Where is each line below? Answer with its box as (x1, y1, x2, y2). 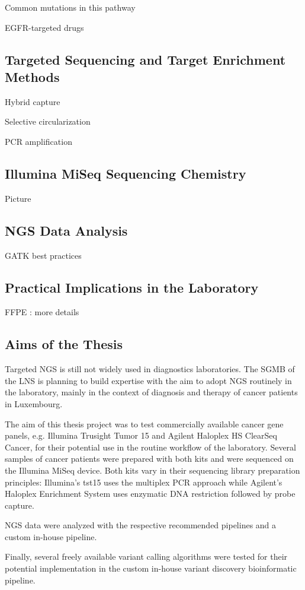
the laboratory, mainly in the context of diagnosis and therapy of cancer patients (5, 386, 298, 398)
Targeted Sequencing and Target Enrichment (5, 50, 286, 68)
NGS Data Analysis (5, 221, 128, 239)
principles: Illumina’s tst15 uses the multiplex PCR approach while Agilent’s (5, 475, 282, 488)
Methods (5, 67, 60, 85)
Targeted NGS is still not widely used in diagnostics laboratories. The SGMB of (5, 363, 295, 375)
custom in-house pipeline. (5, 530, 97, 543)
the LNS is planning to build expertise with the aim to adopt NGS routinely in (5, 374, 292, 386)
